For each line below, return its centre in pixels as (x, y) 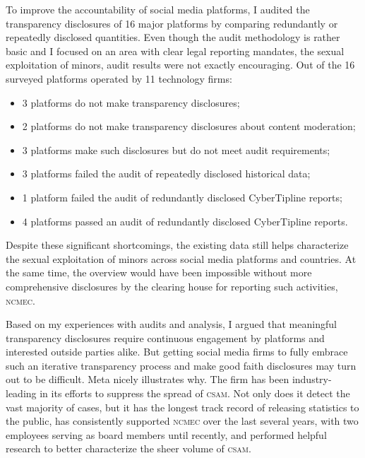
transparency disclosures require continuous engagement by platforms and (165, 337)
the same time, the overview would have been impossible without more (159, 272)
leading (21, 393)
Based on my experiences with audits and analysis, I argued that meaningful (171, 324)
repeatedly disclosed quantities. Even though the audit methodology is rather (173, 37)
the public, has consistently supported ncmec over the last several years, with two (182, 421)
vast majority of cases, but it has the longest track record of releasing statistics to (182, 407)
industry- (312, 379)
